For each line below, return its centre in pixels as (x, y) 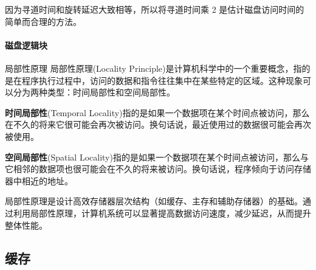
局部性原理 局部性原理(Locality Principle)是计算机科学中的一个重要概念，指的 (158, 68)
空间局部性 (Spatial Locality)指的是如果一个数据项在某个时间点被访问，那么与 (157, 157)
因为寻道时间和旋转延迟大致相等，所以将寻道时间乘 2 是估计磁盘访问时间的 (155, 9)
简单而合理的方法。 (43, 21)
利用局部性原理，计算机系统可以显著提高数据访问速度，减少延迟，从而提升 (162, 213)
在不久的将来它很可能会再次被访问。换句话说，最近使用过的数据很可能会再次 (158, 124)
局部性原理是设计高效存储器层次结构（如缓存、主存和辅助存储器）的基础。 (154, 201)
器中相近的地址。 (39, 180)
